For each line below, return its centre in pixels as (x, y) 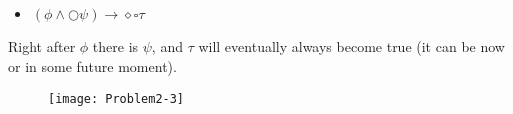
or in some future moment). (92, 65)
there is (115, 46)
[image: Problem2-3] (116, 98)
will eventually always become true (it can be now (351, 46)
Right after (42, 46)
